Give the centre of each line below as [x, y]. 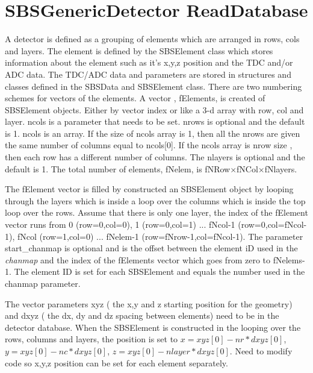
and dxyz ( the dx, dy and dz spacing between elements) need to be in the [142, 315]
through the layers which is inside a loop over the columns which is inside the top [155, 200]
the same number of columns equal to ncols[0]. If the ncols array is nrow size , [149, 145]
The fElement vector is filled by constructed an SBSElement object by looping [149, 189]
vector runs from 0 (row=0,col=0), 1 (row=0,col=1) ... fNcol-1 [120, 224]
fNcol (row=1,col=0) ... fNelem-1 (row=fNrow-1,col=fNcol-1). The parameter [160, 236]
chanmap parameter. [43, 283]
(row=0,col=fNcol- [272, 224]
